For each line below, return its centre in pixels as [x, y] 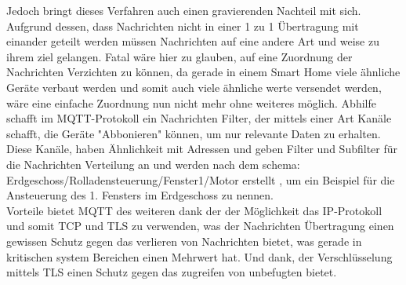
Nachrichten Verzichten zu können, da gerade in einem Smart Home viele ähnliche [203, 72]
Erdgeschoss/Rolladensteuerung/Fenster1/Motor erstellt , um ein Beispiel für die [201, 179]
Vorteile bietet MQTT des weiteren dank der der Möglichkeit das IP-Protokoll [194, 210]
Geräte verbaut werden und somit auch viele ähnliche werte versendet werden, [194, 87]
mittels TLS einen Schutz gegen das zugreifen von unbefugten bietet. [172, 272]
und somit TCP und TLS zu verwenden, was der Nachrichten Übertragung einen [200, 226]
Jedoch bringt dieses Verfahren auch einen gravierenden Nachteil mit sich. [184, 10]
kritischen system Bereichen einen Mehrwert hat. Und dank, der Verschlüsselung [199, 256]
